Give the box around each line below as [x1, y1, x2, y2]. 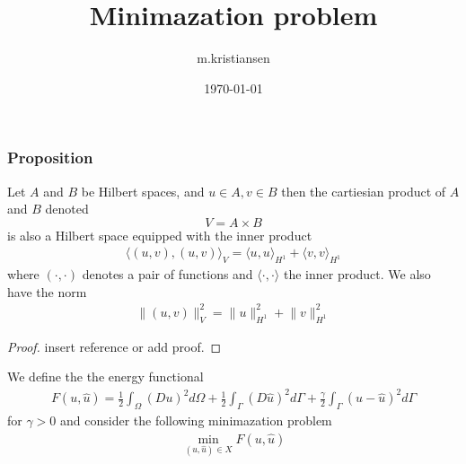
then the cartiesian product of [281, 181, 446, 200]
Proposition [7, 146, 93, 169]
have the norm [7, 282, 87, 301]
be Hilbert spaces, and [81, 181, 205, 200]
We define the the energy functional [7, 367, 204, 386]
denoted [45, 199, 89, 218]
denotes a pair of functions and [82, 265, 253, 284]
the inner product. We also [283, 265, 431, 284]
